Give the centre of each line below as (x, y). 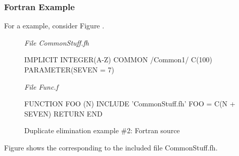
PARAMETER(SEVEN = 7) (69, 69)
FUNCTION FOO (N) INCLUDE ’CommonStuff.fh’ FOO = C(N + (130, 104)
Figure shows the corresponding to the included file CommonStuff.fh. (111, 147)
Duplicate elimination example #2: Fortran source (102, 130)
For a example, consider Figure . (54, 26)
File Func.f (41, 86)
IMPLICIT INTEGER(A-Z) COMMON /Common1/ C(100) (118, 60)
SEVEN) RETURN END (63, 113)
